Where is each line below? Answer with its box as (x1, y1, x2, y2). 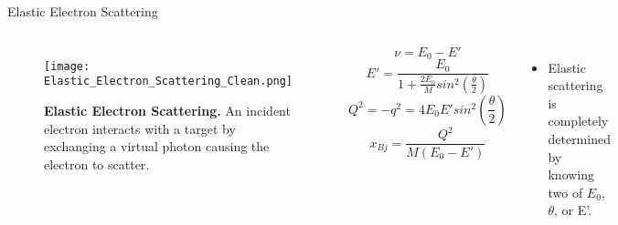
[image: (44, 59, 91, 73)
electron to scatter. (44, 154, 150, 173)
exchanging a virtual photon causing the (44, 137, 270, 156)
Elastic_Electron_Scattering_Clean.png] (44, 75, 293, 88)
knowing (548, 165, 595, 184)
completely (548, 111, 609, 130)
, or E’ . (554, 200, 592, 220)
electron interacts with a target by (44, 118, 236, 138)
